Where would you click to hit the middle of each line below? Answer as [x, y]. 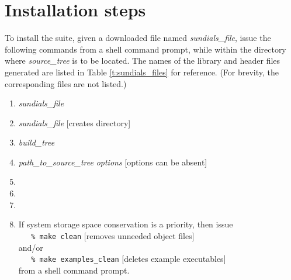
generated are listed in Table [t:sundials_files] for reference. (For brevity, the [142, 72]
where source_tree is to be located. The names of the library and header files [143, 61]
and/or [31, 247]
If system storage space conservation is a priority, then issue [126, 224]
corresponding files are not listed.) [66, 83]
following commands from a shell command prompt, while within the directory [145, 49]
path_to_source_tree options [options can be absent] [113, 162]
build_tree [37, 142]
